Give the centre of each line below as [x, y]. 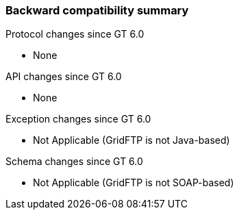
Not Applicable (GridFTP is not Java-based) [131, 140]
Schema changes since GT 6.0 [74, 162]
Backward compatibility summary [97, 10]
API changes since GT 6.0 [64, 77]
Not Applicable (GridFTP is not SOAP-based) [134, 183]
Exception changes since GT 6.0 [78, 119]
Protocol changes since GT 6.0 [75, 34]
